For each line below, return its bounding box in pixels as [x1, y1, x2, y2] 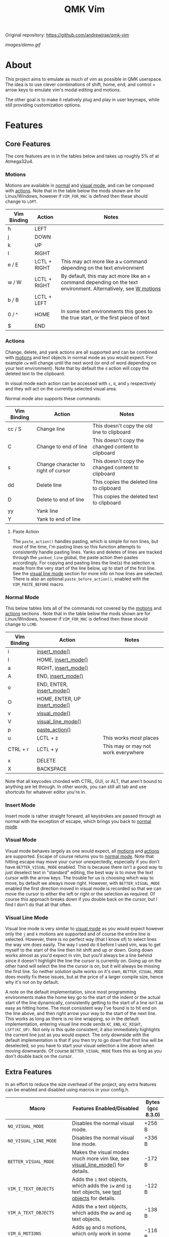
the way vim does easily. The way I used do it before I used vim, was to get [5, 941, 161, 947]
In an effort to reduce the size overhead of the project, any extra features [5, 1081, 157, 1087]
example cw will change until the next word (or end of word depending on [5, 360, 157, 366]
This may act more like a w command [61, 258, 147, 265]
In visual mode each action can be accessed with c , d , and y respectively [5, 380, 156, 386]
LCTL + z [37, 735, 58, 742]
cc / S [8, 425, 22, 432]
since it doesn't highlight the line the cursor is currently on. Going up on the [5, 958, 162, 964]
